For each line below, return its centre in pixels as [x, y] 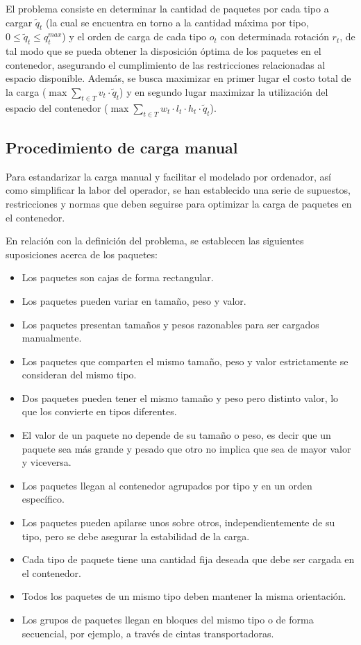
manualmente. [52, 338]
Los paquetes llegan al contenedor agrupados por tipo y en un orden [167, 485]
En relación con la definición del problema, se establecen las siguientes [155, 241]
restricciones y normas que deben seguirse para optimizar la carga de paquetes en [179, 203]
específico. [43, 499]
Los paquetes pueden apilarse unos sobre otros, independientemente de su [178, 522]
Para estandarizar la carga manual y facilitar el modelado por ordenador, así [168, 176]
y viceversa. [47, 462]
